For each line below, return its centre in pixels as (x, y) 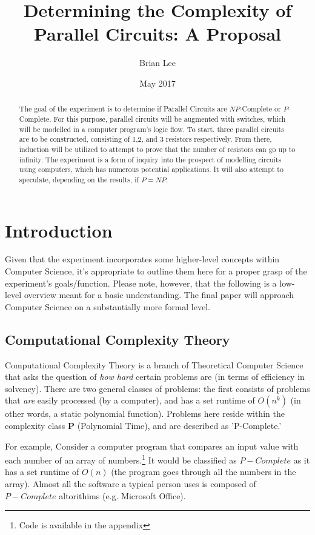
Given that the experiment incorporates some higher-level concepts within (142, 259)
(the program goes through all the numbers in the (204, 472)
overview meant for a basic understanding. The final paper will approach (159, 295)
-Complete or (260, 109)
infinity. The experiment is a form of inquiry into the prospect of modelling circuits (150, 159)
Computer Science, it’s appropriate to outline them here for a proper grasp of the (156, 271)
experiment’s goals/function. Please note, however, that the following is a (141, 283)
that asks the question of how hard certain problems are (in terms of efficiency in (155, 377)
